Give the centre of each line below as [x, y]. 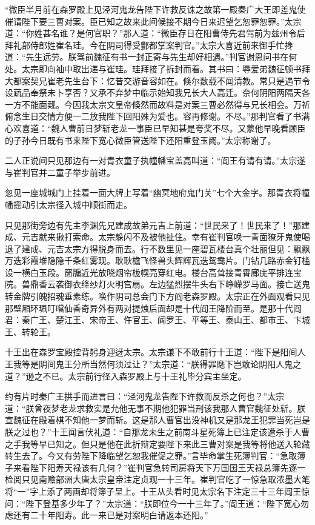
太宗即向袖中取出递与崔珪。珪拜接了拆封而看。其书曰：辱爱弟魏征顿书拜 [166, 68]
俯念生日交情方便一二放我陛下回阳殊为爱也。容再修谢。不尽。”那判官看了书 [153, 116]
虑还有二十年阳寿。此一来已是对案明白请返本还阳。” [107, 515]
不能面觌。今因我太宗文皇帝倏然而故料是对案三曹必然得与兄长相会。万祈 [166, 104]
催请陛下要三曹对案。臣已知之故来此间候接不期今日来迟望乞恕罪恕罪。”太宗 [153, 21]
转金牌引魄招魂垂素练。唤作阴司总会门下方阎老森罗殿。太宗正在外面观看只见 [157, 296]
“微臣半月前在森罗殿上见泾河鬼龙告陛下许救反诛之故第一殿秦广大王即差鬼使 [155, 9]
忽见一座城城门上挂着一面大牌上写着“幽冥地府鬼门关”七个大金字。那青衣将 [153, 192]
